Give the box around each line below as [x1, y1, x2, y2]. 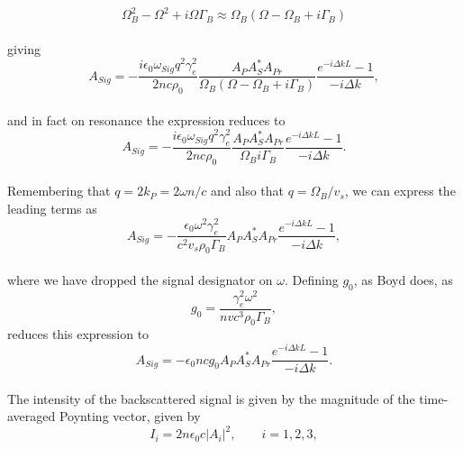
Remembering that [7, 181, 111, 200]
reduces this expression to [7, 325, 150, 344]
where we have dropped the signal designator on [7, 270, 273, 289]
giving [7, 39, 41, 58]
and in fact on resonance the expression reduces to [7, 110, 286, 129]
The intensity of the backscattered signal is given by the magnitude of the [7, 389, 415, 408]
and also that [211, 181, 284, 200]
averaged [7, 407, 56, 426]
